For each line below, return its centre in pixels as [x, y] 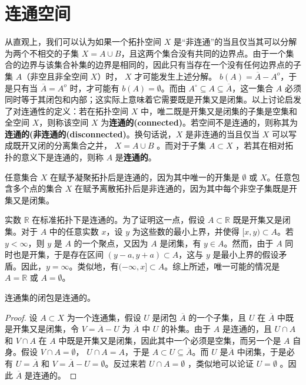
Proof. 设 [21, 317]
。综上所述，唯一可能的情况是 [222, 266]
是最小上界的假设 [246, 254]
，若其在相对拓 [265, 145]
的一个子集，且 [217, 317]
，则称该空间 [64, 122]
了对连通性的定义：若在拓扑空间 [66, 111]
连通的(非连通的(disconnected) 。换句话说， [90, 134]
